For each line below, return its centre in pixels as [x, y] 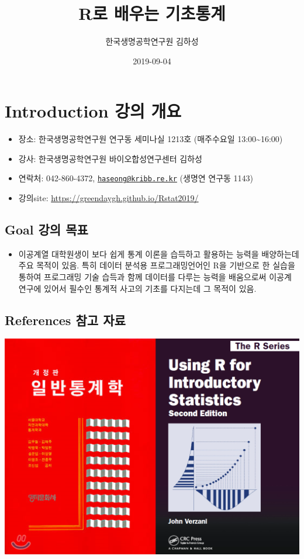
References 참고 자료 [65, 320]
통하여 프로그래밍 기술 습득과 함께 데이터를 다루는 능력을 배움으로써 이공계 [155, 277]
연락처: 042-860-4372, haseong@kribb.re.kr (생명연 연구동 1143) [136, 178]
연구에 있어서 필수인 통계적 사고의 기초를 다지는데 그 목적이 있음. [137, 288]
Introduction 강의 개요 [93, 111]
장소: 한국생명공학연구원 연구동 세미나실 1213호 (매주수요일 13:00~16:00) [151, 139]
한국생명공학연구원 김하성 [152, 41]
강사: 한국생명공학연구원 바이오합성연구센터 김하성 [110, 158]
